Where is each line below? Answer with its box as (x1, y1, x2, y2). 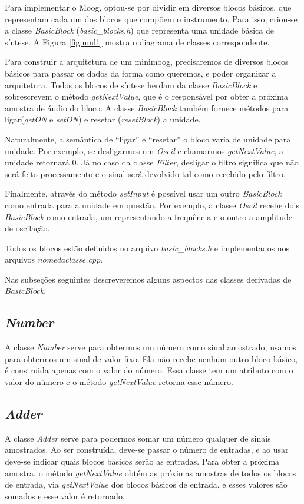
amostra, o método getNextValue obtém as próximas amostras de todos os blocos (5, 466, 296, 479)
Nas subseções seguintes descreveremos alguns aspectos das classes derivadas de (5, 273, 292, 285)
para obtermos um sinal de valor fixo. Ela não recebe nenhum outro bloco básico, (5, 352, 298, 364)
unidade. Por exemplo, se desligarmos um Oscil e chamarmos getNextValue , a (5, 144, 283, 157)
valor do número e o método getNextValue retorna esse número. (5, 376, 233, 388)
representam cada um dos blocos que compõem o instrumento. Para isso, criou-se (5, 12, 298, 25)
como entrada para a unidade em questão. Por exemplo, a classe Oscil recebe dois (5, 198, 300, 211)
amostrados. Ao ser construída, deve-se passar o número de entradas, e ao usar (5, 443, 289, 456)
